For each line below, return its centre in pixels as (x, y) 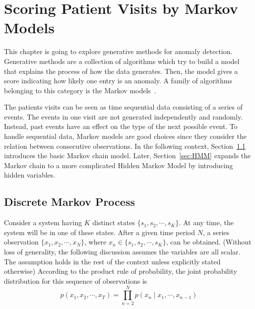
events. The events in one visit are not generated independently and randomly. (124, 116)
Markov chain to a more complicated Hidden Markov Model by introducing (119, 165)
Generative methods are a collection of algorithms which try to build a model (122, 61)
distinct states (114, 222)
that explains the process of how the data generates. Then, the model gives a (121, 71)
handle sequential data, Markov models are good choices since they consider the (125, 136)
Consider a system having (43, 222)
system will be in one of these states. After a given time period (100, 232)
